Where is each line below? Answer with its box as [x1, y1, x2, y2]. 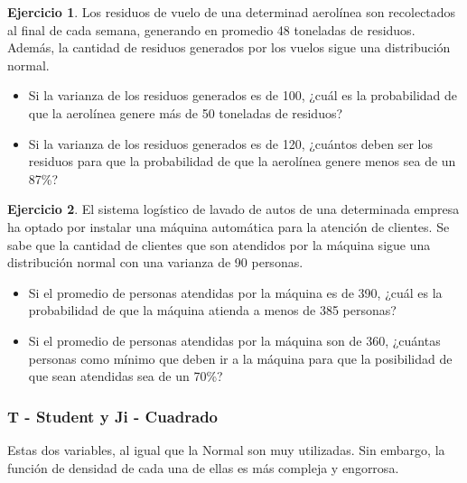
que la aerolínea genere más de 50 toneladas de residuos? [28, 103, 343, 122]
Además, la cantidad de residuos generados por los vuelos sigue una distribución [7, 38, 451, 57]
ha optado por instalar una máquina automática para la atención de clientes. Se [7, 217, 450, 236]
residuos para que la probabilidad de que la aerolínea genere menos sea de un [28, 152, 456, 171]
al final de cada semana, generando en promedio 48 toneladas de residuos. [7, 20, 416, 39]
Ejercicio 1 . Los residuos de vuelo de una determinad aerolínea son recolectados [7, 3, 456, 21]
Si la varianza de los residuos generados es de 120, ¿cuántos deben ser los [28, 134, 433, 153]
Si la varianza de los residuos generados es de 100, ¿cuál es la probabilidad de [28, 86, 458, 105]
